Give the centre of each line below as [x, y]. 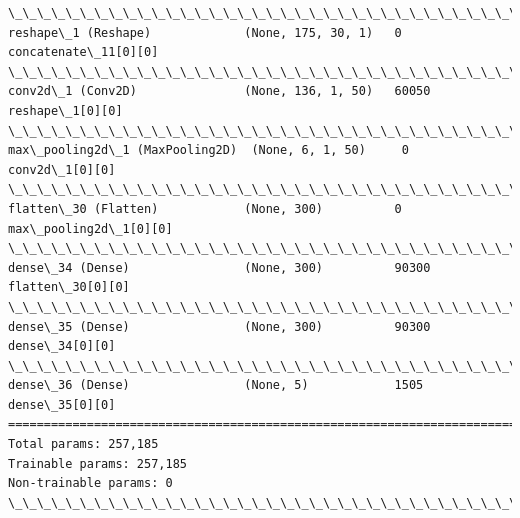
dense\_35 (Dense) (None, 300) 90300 [219, 326]
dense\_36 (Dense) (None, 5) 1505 [216, 385]
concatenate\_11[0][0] [83, 52]
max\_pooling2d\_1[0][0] [90, 228]
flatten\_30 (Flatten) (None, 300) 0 [205, 208]
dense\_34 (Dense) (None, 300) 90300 [219, 267]
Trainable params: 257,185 [97, 463]
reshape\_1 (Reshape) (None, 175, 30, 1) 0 [205, 32]
